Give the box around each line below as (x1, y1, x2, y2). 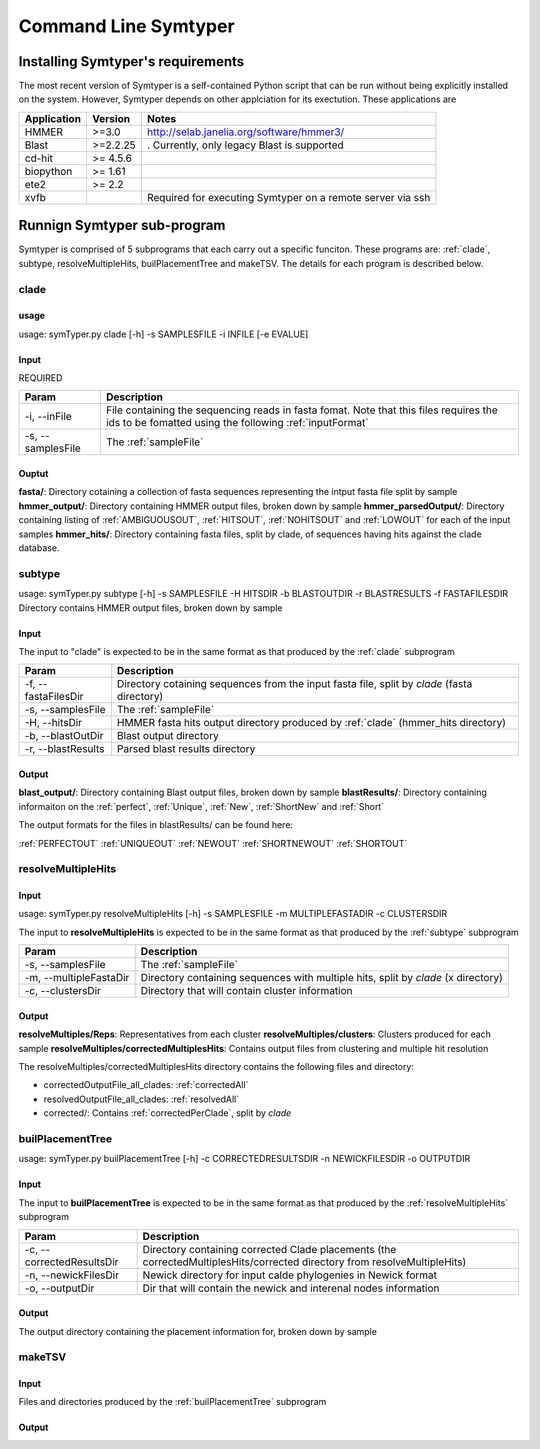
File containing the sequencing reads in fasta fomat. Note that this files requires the (105, 403, 499, 417)
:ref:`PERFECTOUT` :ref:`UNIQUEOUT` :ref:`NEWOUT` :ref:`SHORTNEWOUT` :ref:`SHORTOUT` (18, 837, 408, 849)
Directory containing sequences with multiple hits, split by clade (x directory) (140, 971, 504, 985)
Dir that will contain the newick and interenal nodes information (142, 1281, 440, 1295)
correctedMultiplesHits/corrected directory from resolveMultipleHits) (142, 1255, 467, 1269)
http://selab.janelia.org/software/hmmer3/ (146, 125, 345, 139)
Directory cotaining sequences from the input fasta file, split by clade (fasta (116, 677, 473, 691)
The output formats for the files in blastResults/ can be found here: (18, 819, 294, 831)
